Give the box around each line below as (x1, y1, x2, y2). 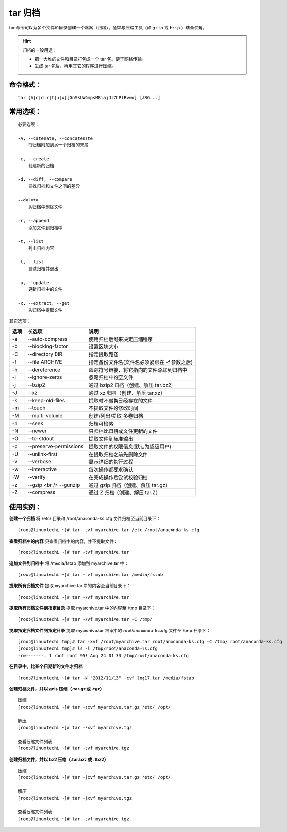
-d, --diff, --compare (18, 177, 73, 182)
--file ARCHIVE (28, 359, 62, 366)
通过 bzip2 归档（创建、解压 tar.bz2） (88, 382, 176, 389)
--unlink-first (28, 451, 57, 458)
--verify (28, 474, 46, 481)
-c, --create (18, 156, 49, 162)
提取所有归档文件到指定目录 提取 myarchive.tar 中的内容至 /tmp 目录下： (9, 605, 156, 611)
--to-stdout (28, 435, 54, 442)
